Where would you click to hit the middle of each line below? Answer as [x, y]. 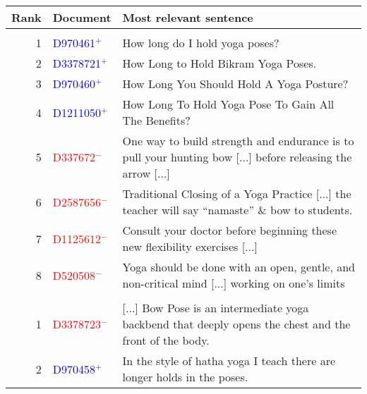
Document [82, 17]
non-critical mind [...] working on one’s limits [234, 283]
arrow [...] [146, 173]
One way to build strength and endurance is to [238, 141]
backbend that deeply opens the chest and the [236, 324]
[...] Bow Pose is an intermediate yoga [216, 308]
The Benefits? [156, 120]
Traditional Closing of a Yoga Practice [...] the [237, 193]
